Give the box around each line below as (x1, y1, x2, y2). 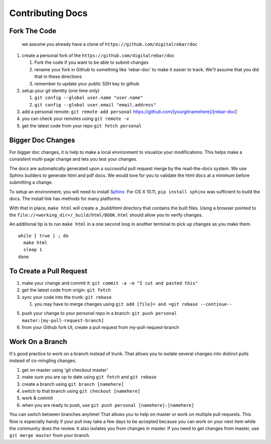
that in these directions (34, 73, 82, 80)
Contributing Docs (9, 8, 88, 19)
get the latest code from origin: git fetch (22, 287, 111, 293)
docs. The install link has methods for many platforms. (9, 196, 121, 202)
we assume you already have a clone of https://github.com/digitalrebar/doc (22, 41, 198, 47)
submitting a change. (9, 179, 53, 185)
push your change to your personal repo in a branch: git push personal (22, 310, 177, 316)
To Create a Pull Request (9, 267, 88, 275)
